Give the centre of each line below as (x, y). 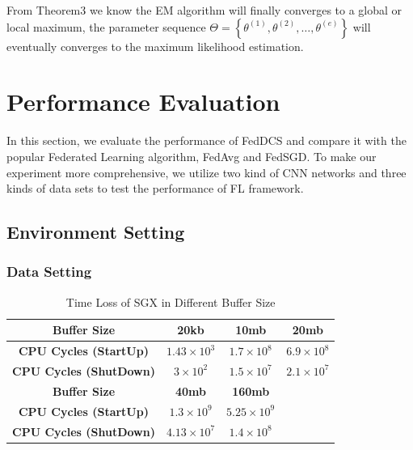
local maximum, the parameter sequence (106, 26)
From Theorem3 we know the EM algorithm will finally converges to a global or (204, 10)
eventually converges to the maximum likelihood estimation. (155, 46)
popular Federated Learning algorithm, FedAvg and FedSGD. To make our (192, 156)
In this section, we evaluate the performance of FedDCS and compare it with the (206, 140)
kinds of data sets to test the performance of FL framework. (155, 188)
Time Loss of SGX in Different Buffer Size (171, 301)
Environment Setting (96, 232)
